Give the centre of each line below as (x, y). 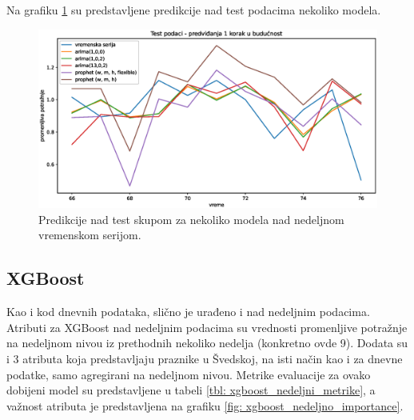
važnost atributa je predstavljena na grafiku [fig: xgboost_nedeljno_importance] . (205, 405)
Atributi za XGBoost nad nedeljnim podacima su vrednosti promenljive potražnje (207, 327)
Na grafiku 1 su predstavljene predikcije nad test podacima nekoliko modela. (194, 10)
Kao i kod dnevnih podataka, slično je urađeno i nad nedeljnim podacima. (188, 312)
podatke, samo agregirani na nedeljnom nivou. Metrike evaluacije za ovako (189, 374)
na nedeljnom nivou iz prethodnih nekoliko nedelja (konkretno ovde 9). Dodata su (207, 343)
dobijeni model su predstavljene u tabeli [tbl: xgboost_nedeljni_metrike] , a (191, 390)
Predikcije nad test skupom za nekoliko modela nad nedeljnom (191, 219)
